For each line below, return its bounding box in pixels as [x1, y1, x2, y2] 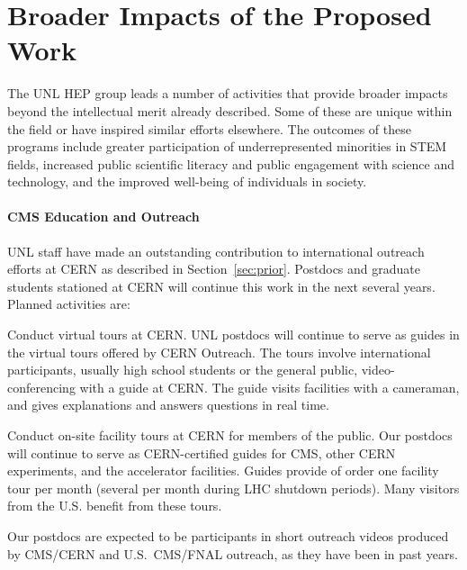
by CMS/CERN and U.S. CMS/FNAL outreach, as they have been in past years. [7, 544, 458, 563]
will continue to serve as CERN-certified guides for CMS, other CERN [7, 443, 396, 462]
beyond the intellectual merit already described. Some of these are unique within [7, 101, 453, 120]
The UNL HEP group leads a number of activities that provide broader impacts [7, 84, 448, 103]
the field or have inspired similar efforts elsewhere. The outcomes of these [7, 119, 411, 138]
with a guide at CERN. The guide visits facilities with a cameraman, [79, 377, 460, 396]
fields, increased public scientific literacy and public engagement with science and [7, 154, 454, 173]
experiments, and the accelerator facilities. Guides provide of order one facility [7, 461, 439, 480]
